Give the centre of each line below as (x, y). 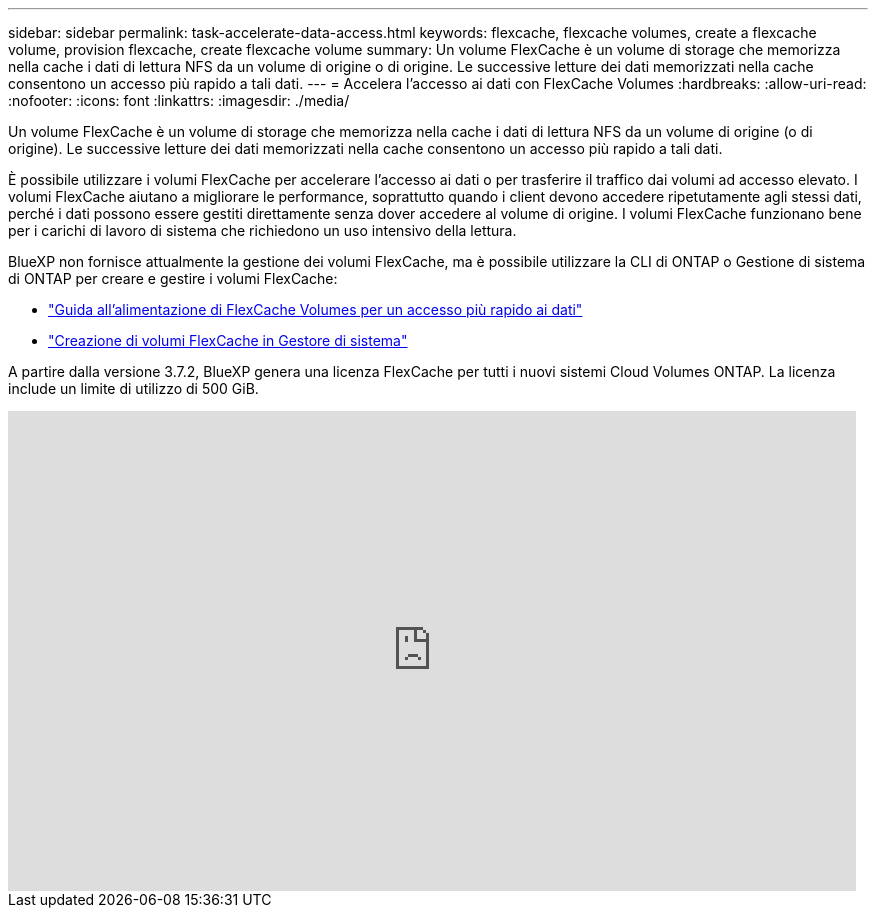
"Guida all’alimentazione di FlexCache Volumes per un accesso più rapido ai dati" (315, 309)
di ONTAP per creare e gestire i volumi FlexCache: (173, 278)
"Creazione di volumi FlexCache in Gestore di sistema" (228, 340)
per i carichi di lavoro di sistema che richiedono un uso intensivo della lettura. (262, 230)
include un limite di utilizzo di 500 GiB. (133, 388)
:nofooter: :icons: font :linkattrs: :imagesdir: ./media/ (179, 100)
